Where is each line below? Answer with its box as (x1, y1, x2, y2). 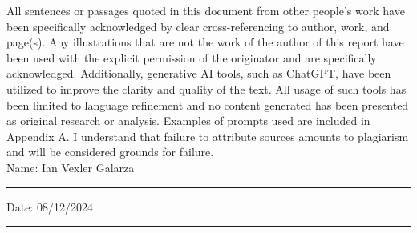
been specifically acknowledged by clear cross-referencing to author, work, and (6, 18, 390, 34)
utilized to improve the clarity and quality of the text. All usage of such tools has (6, 80, 407, 97)
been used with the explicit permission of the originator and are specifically (6, 49, 377, 66)
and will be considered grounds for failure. (6, 143, 214, 160)
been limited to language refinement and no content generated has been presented (6, 96, 409, 113)
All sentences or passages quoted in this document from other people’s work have (6, 2, 405, 18)
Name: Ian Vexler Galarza (6, 159, 135, 175)
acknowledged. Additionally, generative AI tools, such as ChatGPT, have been (6, 65, 391, 82)
